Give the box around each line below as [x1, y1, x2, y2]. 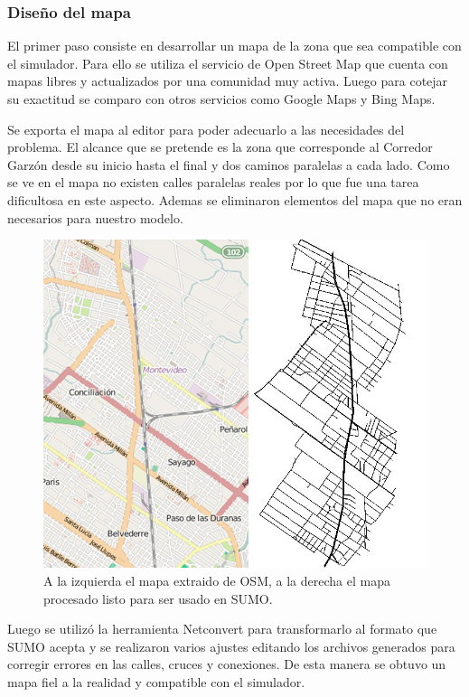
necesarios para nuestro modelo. [7, 208, 183, 227]
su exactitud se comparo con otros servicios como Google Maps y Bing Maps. [7, 89, 436, 108]
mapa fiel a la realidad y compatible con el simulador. [7, 672, 305, 691]
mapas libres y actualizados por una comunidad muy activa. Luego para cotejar [7, 71, 448, 90]
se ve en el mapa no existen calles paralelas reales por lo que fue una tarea [7, 173, 419, 192]
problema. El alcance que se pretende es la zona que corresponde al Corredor [7, 137, 433, 156]
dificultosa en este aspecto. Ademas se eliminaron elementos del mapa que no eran [7, 190, 463, 209]
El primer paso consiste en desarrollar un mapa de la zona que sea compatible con [7, 36, 462, 55]
